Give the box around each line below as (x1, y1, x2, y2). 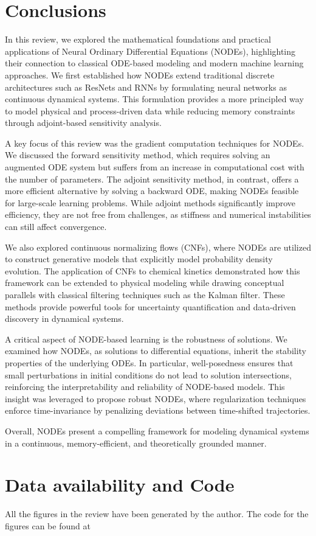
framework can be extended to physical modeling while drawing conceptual (5, 276, 284, 289)
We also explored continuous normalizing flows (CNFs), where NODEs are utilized (5, 240, 311, 253)
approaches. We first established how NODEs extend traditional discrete (5, 68, 275, 81)
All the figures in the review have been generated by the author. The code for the (5, 507, 309, 520)
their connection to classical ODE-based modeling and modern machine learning (5, 57, 304, 69)
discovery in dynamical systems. (5, 312, 124, 325)
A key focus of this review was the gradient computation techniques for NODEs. (5, 136, 304, 149)
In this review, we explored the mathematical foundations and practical (5, 33, 271, 46)
